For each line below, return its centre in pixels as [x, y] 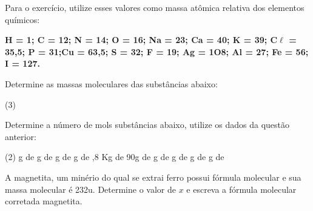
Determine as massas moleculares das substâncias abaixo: [111, 83]
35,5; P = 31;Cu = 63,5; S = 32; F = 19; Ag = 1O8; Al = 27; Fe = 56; [157, 51]
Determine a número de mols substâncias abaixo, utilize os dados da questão [147, 125]
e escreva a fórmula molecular [241, 189]
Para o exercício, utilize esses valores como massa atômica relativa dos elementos [155, 7]
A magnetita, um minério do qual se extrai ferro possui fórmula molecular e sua [153, 177]
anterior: [21, 136]
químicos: [22, 19]
